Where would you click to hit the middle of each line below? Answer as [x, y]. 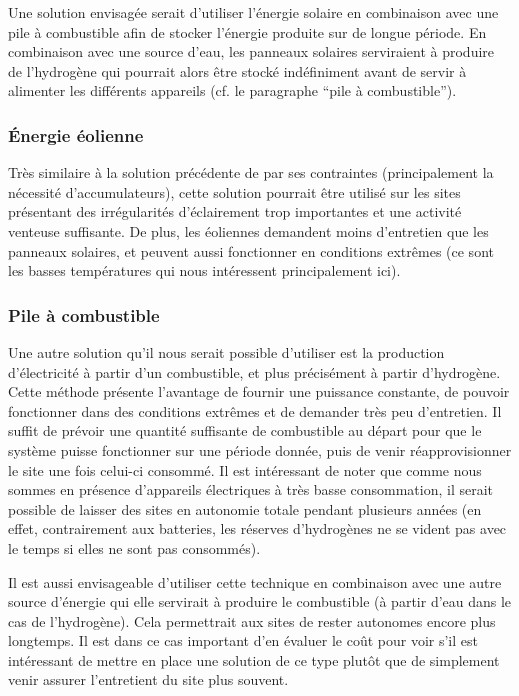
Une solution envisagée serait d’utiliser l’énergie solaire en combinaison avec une [253, 12]
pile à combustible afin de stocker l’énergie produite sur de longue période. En [247, 31]
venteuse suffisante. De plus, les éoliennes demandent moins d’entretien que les [248, 230]
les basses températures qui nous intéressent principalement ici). [204, 270]
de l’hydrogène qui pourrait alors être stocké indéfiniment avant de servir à [237, 70]
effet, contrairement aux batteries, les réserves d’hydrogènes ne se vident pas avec [257, 528]
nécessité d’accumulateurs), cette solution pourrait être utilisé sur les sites [234, 191]
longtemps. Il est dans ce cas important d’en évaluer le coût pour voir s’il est [243, 640]
